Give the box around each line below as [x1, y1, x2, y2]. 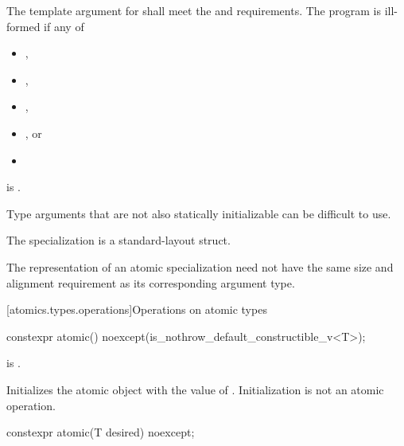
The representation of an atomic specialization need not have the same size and [6, 258, 394, 275]
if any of [44, 18, 84, 34]
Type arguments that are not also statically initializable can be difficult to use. [6, 205, 391, 221]
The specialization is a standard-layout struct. [6, 232, 231, 248]
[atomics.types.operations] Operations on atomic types [6, 301, 267, 318]
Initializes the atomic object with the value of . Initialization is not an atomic [6, 381, 384, 397]
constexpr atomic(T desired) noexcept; [6, 424, 195, 440]
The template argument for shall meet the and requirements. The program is [6, 2, 381, 18]
